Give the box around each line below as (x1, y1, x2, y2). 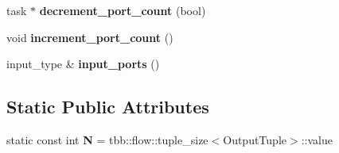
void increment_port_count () (6, 29, 173, 45)
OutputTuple (223, 131, 286, 147)
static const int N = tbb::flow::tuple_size (6, 131, 208, 147)
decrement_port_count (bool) (39, 2, 206, 18)
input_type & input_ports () (6, 55, 160, 72)
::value (301, 131, 333, 147)
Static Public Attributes (6, 94, 209, 119)
